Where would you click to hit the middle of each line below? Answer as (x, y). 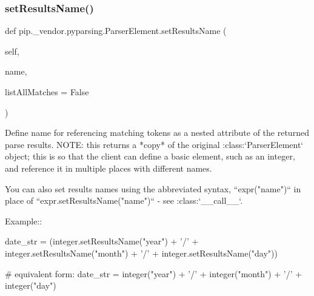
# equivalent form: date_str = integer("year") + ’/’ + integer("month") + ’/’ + (154, 273)
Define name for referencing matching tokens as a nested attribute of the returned (157, 133)
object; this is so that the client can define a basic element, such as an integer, (150, 156)
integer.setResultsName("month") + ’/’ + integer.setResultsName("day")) (142, 253)
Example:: (24, 220)
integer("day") (31, 285)
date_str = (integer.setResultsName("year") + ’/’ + (102, 241)
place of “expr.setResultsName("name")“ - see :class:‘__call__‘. (124, 200)
